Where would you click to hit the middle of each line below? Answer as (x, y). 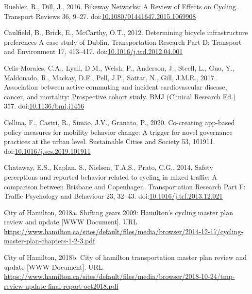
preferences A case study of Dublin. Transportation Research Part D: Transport (123, 42)
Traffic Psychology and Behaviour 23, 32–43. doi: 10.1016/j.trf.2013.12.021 (113, 196)
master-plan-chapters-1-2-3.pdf (50, 241)
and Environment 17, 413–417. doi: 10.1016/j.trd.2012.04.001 (93, 51)
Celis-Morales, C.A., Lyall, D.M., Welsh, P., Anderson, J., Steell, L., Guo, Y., (119, 67)
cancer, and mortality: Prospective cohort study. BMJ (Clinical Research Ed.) (120, 96)
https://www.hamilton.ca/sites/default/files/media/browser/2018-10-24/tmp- (119, 276)
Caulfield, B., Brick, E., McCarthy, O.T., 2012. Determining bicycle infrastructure (126, 32)
